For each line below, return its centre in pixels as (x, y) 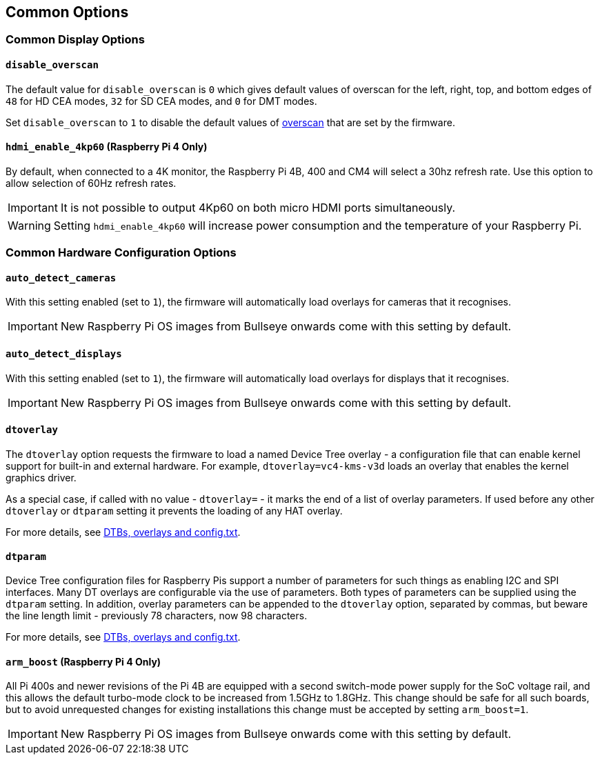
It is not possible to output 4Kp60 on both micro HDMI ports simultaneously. (258, 207)
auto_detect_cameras (61, 278)
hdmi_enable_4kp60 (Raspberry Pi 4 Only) (107, 147)
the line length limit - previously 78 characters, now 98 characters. (157, 616)
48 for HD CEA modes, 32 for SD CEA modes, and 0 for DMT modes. (161, 101)
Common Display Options (75, 40)
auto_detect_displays (64, 354)
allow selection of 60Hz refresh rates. (91, 183)
